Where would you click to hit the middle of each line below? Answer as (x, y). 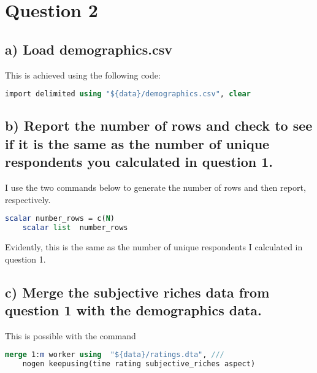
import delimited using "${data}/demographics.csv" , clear (128, 94)
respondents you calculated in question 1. (139, 162)
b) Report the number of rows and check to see (159, 125)
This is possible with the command (71, 335)
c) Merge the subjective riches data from (137, 292)
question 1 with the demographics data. (133, 310)
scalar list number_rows (75, 228)
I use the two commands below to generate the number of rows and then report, (155, 187)
